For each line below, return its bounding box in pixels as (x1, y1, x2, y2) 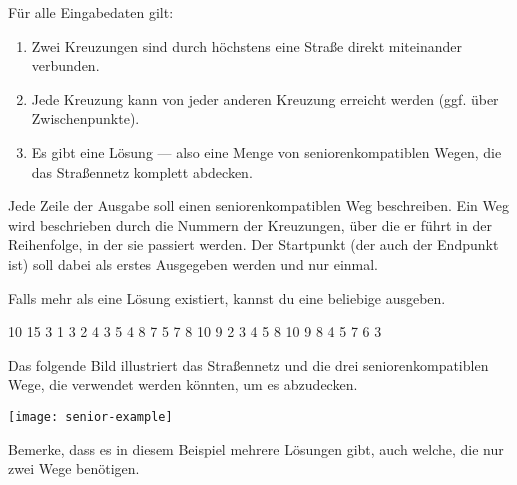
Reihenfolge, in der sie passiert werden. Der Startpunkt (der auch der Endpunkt (8, 234, 499, 255)
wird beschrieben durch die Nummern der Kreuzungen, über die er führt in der (8, 214, 492, 235)
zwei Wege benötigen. (8, 458, 140, 479)
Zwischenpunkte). (31, 108, 140, 129)
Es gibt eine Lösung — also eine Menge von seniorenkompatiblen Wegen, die (31, 141, 502, 162)
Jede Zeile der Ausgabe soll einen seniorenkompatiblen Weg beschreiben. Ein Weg (8, 195, 509, 216)
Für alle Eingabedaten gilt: (8, 2, 174, 22)
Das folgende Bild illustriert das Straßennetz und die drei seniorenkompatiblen (8, 354, 489, 375)
